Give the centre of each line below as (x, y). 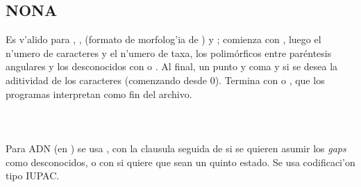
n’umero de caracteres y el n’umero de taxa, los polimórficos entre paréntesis (169, 52)
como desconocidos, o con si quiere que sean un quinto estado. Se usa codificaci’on (180, 162)
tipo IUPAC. (33, 176)
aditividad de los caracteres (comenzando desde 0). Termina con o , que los (165, 80)
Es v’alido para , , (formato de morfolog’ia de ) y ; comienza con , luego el (163, 39)
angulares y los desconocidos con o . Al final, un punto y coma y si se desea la (172, 66)
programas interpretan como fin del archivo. (99, 93)
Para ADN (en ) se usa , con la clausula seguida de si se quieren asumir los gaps (176, 148)
